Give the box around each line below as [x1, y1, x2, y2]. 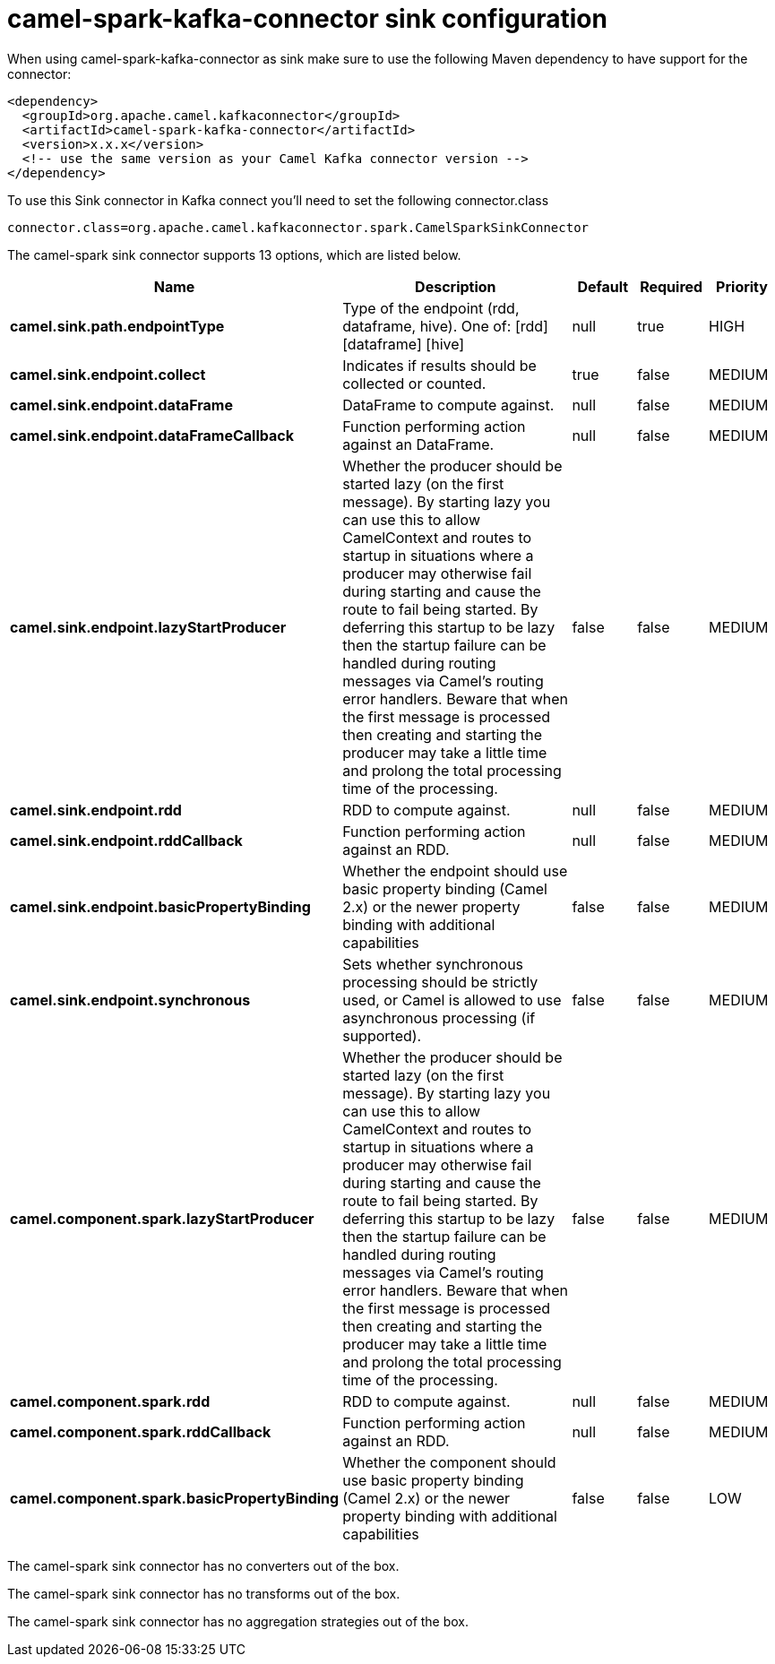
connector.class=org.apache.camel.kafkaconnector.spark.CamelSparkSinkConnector [7, 220, 590, 235]
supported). [342, 1026, 422, 1045]
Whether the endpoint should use [342, 861, 568, 880]
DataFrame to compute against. [342, 395, 555, 414]
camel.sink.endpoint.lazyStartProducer [10, 617, 287, 636]
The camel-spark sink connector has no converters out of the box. [7, 1557, 400, 1573]
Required [640, 277, 703, 296]
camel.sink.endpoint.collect [10, 365, 206, 384]
